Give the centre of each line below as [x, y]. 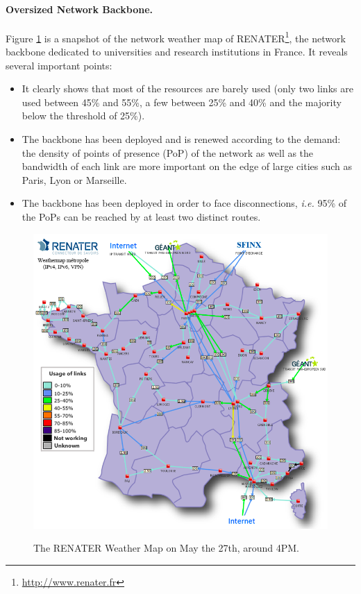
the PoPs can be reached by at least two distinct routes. [141, 216]
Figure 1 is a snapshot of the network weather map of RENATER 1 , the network [176, 37]
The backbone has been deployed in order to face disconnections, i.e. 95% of [184, 203]
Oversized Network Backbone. [79, 9]
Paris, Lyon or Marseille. [74, 179]
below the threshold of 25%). [83, 116]
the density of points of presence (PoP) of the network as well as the [168, 152]
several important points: [59, 65]
